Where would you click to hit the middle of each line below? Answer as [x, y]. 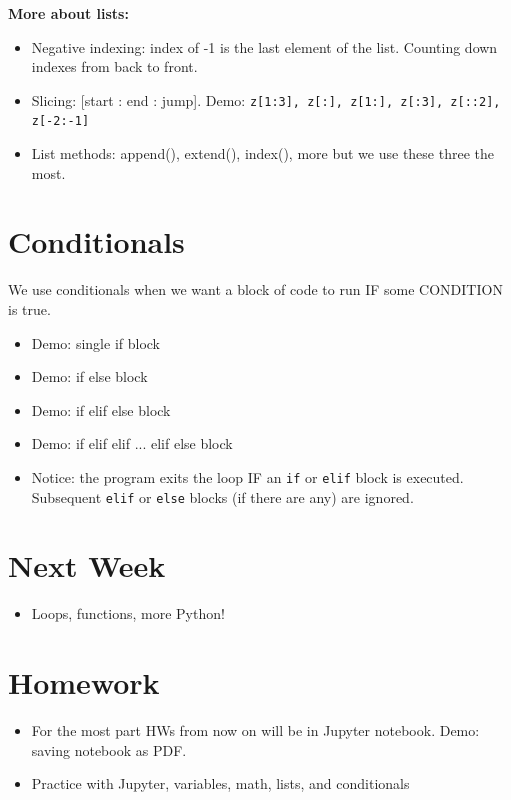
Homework [84, 682]
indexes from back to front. [114, 66]
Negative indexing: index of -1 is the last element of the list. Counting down [264, 46]
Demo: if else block [89, 376]
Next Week [87, 565]
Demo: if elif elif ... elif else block [132, 443]
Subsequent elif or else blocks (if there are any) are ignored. [222, 496]
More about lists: [68, 13]
